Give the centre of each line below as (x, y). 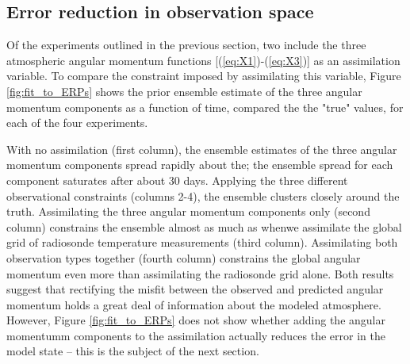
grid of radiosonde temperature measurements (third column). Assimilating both (202, 242)
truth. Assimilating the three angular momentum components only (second (188, 211)
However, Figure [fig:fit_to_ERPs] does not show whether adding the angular (196, 320)
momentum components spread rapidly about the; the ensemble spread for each (200, 165)
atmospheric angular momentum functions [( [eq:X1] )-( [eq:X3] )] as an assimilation (203, 60)
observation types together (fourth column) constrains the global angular (184, 257)
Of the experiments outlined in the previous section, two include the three (186, 45)
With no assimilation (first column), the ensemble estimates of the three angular (202, 149)
